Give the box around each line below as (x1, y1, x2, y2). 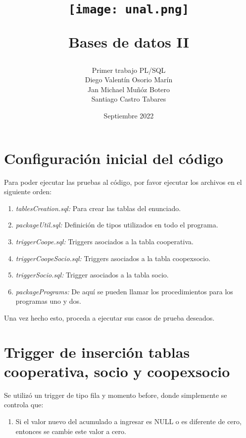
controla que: (4, 399, 44, 410)
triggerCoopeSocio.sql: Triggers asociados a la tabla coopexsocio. (15, 253, 211, 263)
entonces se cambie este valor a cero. (15, 426, 126, 436)
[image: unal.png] (68, 2, 189, 17)
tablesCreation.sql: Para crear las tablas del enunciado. (15, 203, 181, 213)
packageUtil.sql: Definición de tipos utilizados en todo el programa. (15, 219, 218, 230)
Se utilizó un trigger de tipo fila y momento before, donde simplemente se (4, 389, 227, 400)
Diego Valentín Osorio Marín (85, 74, 173, 85)
